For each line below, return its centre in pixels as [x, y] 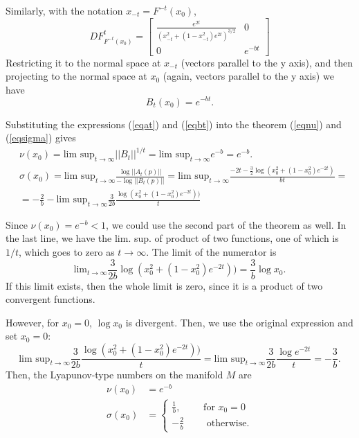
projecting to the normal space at [76, 76]
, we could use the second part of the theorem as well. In [226, 224]
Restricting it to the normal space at [83, 62]
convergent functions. [50, 299]
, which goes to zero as [67, 252]
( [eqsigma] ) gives [41, 138]
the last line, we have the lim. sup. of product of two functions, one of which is [172, 238]
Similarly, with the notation [64, 10]
